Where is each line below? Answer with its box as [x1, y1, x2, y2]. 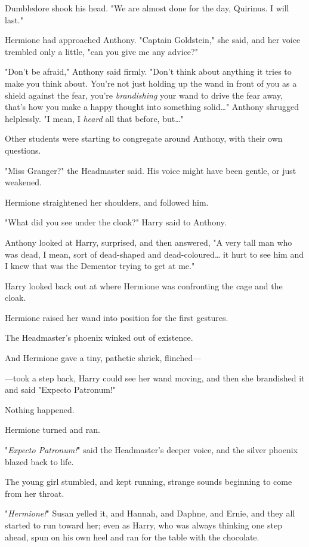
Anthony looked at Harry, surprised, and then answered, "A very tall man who [5, 236, 292, 248]
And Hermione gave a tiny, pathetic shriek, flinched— [5, 352, 202, 364]
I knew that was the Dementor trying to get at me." [5, 259, 195, 272]
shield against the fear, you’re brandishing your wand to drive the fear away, [5, 88, 283, 101]
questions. [5, 143, 41, 156]
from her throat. [5, 487, 64, 499]
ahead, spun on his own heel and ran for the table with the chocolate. [5, 530, 259, 543]
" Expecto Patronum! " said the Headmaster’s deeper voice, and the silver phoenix [5, 444, 298, 456]
